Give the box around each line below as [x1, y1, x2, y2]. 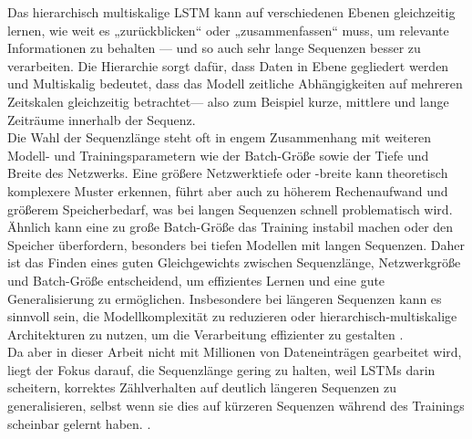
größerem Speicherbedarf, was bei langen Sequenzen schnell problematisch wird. [7, 199, 453, 218]
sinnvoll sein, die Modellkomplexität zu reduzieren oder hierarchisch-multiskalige [7, 307, 457, 326]
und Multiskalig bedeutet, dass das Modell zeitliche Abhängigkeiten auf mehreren [7, 74, 463, 93]
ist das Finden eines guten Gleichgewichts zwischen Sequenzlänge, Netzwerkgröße [7, 253, 461, 272]
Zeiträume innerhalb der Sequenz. [7, 110, 196, 129]
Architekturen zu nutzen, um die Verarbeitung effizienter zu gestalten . [7, 324, 404, 343]
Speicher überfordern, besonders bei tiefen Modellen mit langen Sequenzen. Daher [7, 235, 465, 254]
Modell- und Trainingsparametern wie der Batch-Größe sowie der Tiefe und [7, 145, 429, 164]
